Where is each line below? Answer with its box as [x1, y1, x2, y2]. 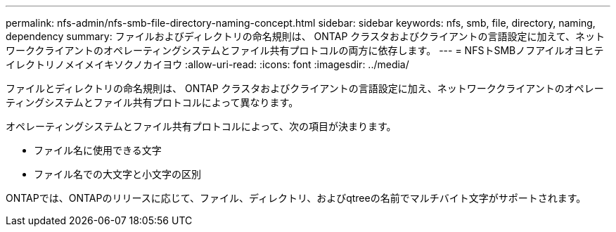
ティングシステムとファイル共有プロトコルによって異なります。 [6, 96, 299, 108]
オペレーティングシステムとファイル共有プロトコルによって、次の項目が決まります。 [6, 120, 397, 132]
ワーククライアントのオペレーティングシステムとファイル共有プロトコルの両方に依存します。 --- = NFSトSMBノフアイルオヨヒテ [6, 44, 604, 56]
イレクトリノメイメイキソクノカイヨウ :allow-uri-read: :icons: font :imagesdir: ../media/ [6, 58, 409, 70]
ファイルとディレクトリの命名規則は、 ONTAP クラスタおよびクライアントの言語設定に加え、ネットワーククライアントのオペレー [6, 82, 604, 94]
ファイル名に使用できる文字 [34, 144, 162, 156]
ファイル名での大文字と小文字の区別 [34, 168, 201, 180]
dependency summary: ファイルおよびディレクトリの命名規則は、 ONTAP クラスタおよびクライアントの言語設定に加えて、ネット [6, 30, 605, 42]
